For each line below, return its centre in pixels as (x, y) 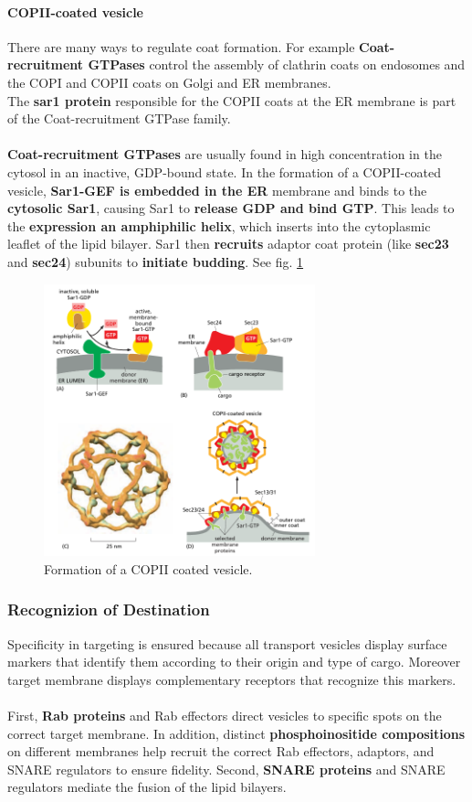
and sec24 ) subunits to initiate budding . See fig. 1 (156, 261)
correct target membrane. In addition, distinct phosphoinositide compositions (236, 733)
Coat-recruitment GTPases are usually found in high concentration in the (225, 154)
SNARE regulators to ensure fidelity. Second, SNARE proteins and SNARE (226, 769)
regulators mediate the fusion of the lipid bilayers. (147, 787)
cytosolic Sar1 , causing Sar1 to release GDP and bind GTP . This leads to (231, 208)
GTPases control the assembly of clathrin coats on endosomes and (277, 64)
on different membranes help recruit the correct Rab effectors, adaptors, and (221, 751)
